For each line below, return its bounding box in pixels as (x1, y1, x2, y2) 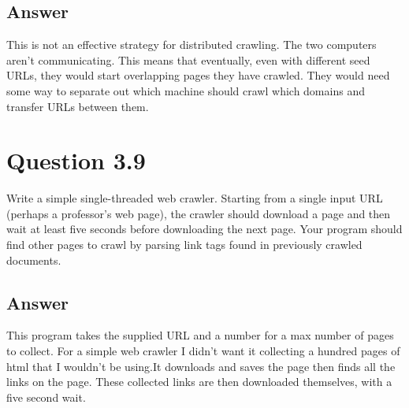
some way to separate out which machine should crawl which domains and (6, 82, 365, 98)
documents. (6, 251, 61, 268)
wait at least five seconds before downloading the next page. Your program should (6, 221, 403, 237)
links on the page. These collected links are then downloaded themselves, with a (6, 373, 392, 390)
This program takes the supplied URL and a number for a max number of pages (6, 327, 394, 343)
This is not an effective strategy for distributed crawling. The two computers (6, 36, 377, 53)
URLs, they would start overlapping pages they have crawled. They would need (6, 67, 390, 83)
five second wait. (6, 388, 86, 405)
